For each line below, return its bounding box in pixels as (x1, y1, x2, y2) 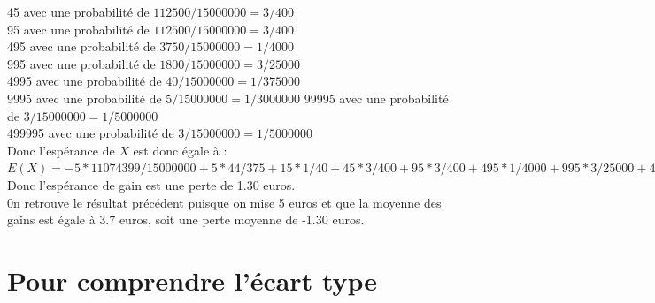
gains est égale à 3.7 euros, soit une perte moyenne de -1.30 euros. (7, 210, 365, 229)
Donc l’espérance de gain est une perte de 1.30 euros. (7, 175, 296, 193)
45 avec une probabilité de (7, 3, 150, 20)
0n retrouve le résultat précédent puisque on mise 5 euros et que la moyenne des (7, 193, 442, 211)
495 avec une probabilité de (7, 37, 156, 56)
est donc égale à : (133, 140, 227, 159)
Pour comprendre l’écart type (7, 261, 378, 298)
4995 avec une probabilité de (7, 72, 162, 90)
